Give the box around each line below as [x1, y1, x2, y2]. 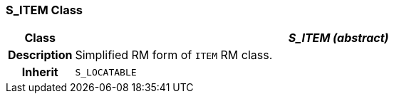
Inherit [21, 65, 58, 80]
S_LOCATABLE [75, 66, 137, 78]
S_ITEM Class [6, 3, 83, 17]
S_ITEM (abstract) [288, 31, 389, 46]
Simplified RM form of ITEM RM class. [75, 48, 273, 63]
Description [8, 48, 73, 63]
